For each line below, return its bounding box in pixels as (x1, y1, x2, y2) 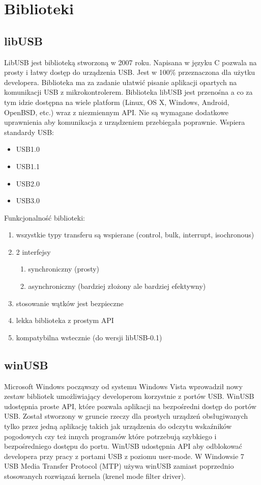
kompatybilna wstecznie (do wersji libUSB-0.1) (16, 332, 162, 342)
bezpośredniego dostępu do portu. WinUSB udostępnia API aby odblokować (4, 441, 242, 451)
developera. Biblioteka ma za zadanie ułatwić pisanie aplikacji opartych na (4, 76, 237, 87)
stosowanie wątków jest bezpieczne (16, 298, 124, 308)
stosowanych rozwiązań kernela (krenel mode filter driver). (4, 471, 186, 481)
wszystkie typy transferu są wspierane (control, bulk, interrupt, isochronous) (16, 229, 254, 240)
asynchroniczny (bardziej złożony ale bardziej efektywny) (28, 281, 206, 291)
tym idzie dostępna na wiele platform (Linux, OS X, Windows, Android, (4, 96, 229, 107)
